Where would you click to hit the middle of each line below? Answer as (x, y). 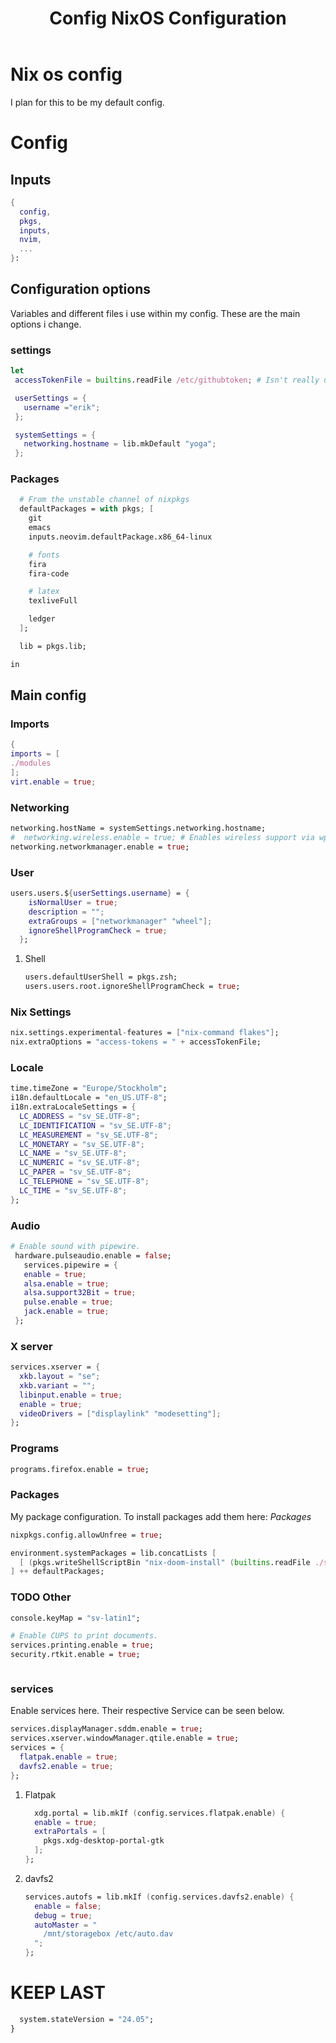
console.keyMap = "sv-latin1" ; (75, 1618)
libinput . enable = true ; (71, 1395)
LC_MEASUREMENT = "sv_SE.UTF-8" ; (89, 1135)
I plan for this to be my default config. (87, 102)
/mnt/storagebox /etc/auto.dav (108, 1934)
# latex (44, 592)
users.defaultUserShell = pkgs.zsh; (101, 977)
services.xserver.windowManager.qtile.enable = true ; (125, 1738)
